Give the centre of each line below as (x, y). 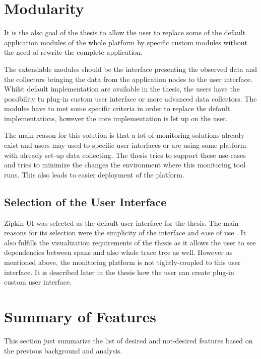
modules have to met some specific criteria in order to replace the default (117, 108)
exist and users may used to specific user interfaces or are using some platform (125, 145)
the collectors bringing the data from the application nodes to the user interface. (128, 79)
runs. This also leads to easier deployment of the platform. (94, 174)
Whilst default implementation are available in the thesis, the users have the (122, 89)
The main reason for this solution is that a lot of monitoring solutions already (124, 135)
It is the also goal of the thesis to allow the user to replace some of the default (125, 32)
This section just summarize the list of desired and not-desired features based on (128, 340)
